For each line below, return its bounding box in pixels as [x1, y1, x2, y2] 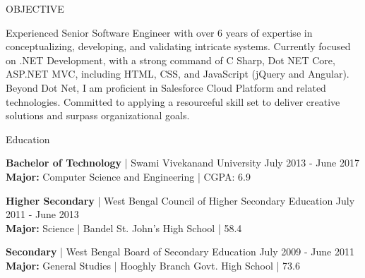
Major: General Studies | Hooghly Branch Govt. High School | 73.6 [6, 258, 300, 272]
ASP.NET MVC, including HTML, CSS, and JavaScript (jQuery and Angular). [6, 66, 349, 81]
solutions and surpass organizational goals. [6, 108, 190, 123]
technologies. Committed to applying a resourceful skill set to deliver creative [6, 94, 340, 109]
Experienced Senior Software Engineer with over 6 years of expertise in [6, 25, 313, 40]
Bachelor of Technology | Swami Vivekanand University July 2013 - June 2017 [6, 155, 359, 170]
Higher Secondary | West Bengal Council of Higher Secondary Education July [6, 193, 355, 207]
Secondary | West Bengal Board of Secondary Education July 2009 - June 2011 [6, 244, 354, 259]
